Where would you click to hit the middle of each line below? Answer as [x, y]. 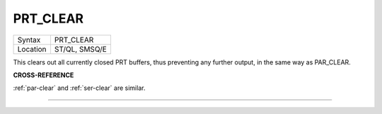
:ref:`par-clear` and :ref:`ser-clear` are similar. [79, 88]
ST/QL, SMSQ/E [81, 49]
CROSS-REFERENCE [44, 75]
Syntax [29, 40]
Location [32, 49]
